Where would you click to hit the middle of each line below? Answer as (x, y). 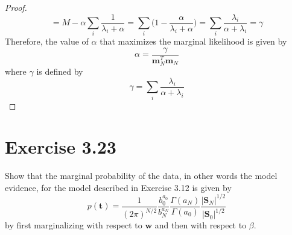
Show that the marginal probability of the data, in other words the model (141, 176)
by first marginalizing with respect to (74, 225)
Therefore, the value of (47, 41)
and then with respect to (201, 225)
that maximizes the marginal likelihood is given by (193, 41)
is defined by (60, 71)
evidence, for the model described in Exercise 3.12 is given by (118, 187)
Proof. (16, 7)
